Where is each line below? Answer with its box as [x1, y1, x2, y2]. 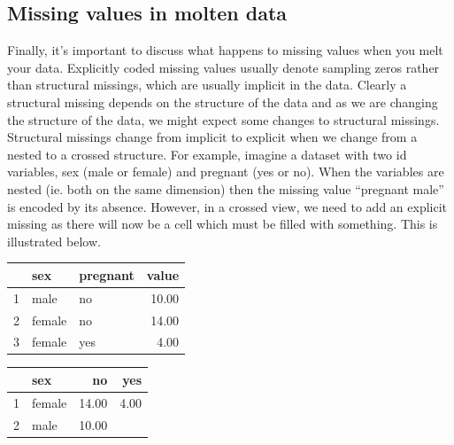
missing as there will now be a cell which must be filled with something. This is [7, 215, 438, 233]
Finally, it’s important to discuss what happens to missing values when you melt [7, 41, 443, 59]
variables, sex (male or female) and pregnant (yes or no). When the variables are [7, 162, 444, 181]
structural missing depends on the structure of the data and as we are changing [7, 92, 438, 111]
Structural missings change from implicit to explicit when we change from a [7, 128, 418, 146]
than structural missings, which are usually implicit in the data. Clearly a [7, 75, 407, 94]
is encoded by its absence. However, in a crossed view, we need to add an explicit [7, 197, 447, 215]
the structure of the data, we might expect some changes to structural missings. [7, 110, 440, 129]
